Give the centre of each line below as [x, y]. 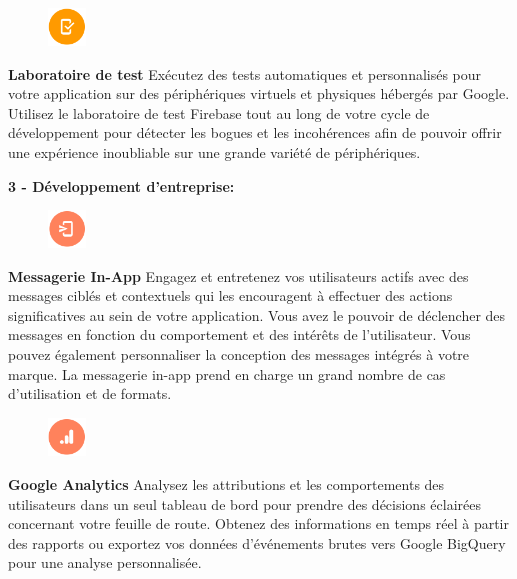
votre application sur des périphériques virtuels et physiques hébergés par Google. [259, 93]
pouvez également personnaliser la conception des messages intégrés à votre [239, 353]
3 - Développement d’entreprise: [121, 185]
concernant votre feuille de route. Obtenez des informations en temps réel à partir [258, 523]
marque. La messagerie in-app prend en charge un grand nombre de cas [227, 373]
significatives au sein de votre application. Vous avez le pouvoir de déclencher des [257, 314]
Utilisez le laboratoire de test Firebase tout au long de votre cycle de [219, 112]
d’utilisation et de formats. [90, 393]
